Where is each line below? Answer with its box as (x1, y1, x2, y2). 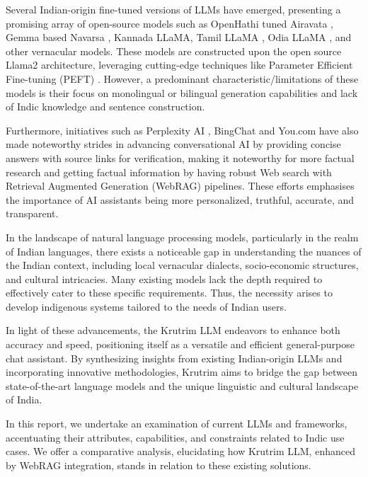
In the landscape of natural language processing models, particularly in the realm (6, 229, 359, 244)
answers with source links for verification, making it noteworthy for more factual (6, 150, 355, 165)
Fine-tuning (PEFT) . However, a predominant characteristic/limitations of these (6, 71, 359, 86)
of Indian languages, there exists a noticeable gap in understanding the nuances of (6, 243, 362, 258)
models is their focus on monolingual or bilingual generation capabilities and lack (6, 85, 358, 100)
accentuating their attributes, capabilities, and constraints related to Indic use (6, 430, 345, 444)
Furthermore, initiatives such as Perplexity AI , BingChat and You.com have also (6, 122, 359, 137)
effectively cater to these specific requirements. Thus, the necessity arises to (6, 285, 333, 300)
